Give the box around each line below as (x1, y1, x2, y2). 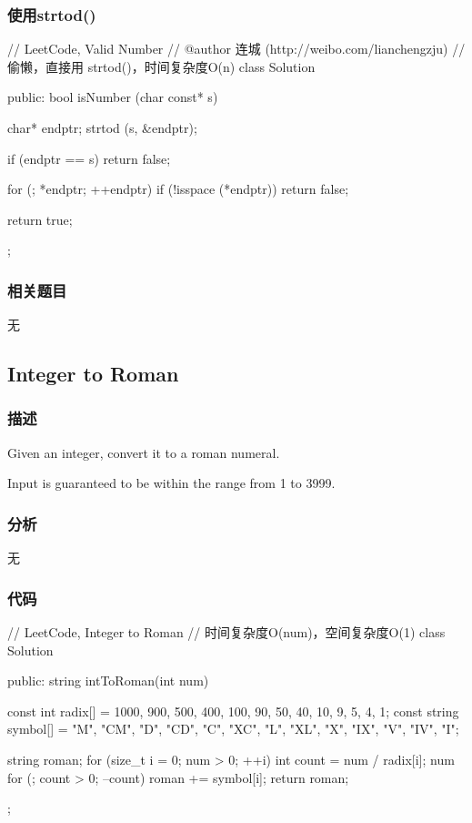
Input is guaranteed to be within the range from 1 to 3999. (7, 473, 336, 493)
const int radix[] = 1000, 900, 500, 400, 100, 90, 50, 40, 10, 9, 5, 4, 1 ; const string (7, 701, 459, 720)
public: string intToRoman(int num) (7, 671, 209, 690)
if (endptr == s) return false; (7, 148, 171, 168)
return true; (7, 209, 73, 229)
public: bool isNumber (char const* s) (7, 87, 218, 107)
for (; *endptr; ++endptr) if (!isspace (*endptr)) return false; (7, 179, 349, 198)
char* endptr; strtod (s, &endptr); (7, 118, 197, 137)
